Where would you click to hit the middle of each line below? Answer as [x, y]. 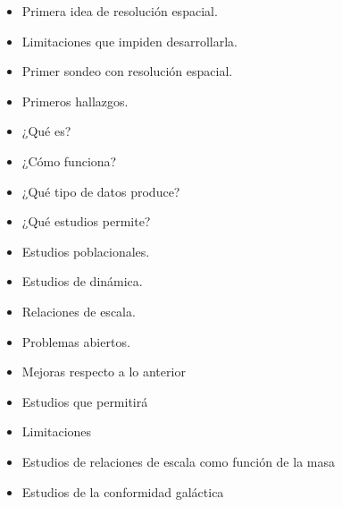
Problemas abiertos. [76, 341]
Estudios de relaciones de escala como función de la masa [178, 461]
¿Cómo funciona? [69, 161]
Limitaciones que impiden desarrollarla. [130, 41]
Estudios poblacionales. [86, 251]
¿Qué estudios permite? [86, 221]
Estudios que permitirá [85, 401]
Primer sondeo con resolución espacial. [127, 71]
